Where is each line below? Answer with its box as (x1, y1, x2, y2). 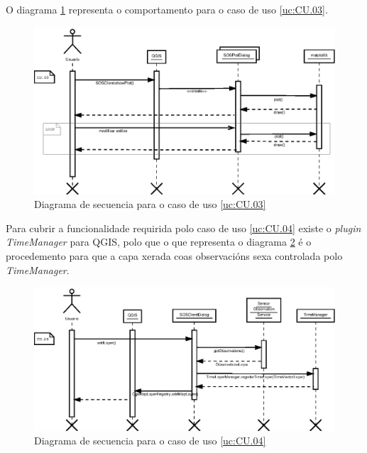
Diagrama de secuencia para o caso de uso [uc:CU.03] (34, 197, 266, 212)
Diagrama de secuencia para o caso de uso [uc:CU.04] (34, 433, 266, 448)
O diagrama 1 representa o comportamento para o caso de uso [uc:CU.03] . (6, 2, 328, 16)
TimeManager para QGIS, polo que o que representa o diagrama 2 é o (6, 234, 312, 249)
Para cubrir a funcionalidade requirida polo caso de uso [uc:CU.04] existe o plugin (6, 220, 361, 235)
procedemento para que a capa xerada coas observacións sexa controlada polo (6, 248, 343, 263)
